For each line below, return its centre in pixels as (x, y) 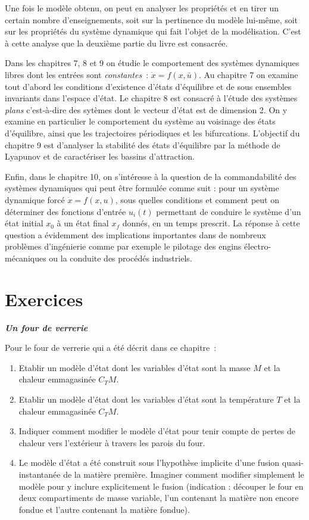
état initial (24, 223)
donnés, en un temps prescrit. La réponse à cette (211, 223)
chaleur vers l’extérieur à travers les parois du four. (112, 442)
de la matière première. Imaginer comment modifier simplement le (184, 474)
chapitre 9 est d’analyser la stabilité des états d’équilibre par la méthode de (143, 144)
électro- (258, 246)
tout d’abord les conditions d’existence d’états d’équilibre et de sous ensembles (148, 86)
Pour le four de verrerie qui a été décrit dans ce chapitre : (111, 348)
